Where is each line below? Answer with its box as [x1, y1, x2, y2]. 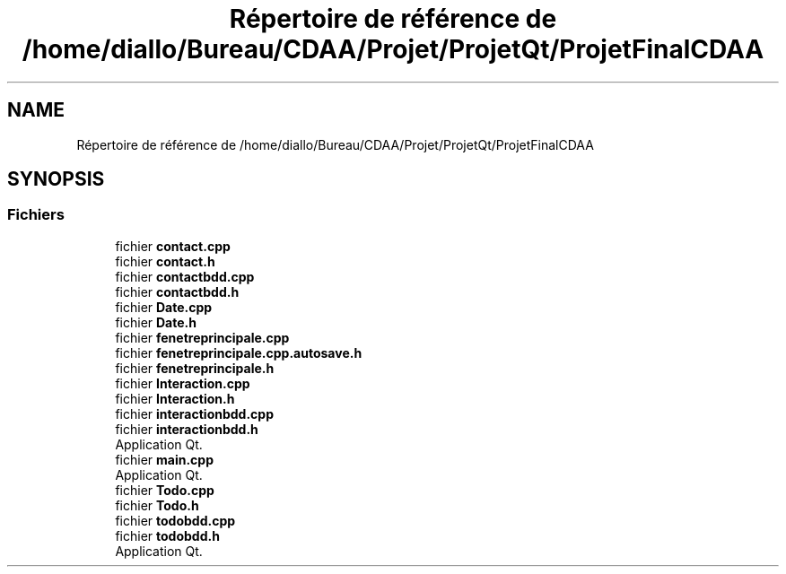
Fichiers [7, 205, 65, 224]
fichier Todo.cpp [115, 482, 214, 498]
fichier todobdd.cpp [115, 512, 236, 528]
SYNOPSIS [7, 168, 105, 191]
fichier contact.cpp [115, 238, 231, 254]
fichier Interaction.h [115, 390, 235, 406]
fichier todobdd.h [115, 527, 220, 544]
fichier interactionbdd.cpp [115, 405, 274, 422]
